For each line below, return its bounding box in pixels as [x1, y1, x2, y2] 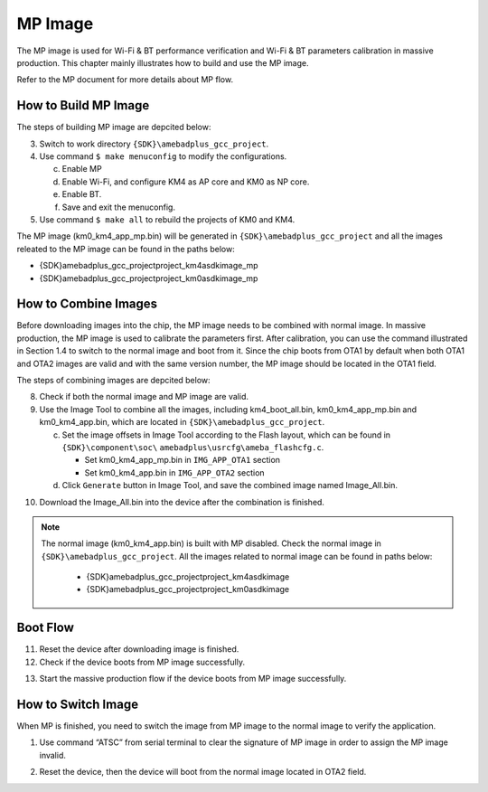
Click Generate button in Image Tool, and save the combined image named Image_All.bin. [61, 480, 398, 491]
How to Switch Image [16, 696, 139, 712]
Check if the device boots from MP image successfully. [39, 656, 246, 667]
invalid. [39, 750, 67, 760]
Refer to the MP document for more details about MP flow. [16, 74, 234, 85]
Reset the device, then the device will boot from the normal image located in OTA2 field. [39, 767, 367, 778]
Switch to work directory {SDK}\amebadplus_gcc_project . [39, 138, 269, 149]
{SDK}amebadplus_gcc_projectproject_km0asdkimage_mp [39, 272, 258, 284]
